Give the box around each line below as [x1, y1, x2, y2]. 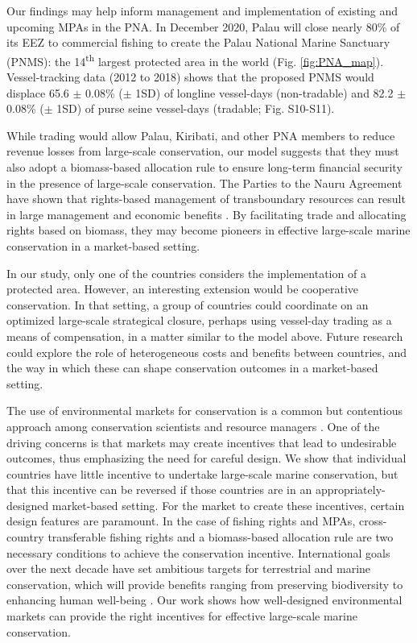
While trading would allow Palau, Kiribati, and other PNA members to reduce [6, 127, 395, 143]
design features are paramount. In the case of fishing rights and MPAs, [6, 512, 356, 529]
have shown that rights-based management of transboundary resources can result [6, 190, 406, 207]
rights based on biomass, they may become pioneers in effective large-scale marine [6, 222, 411, 239]
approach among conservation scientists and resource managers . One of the [6, 417, 380, 434]
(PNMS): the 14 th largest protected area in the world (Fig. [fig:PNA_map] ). [6, 50, 384, 69]
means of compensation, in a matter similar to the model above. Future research [6, 327, 403, 344]
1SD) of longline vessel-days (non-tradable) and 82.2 [135, 84, 394, 101]
